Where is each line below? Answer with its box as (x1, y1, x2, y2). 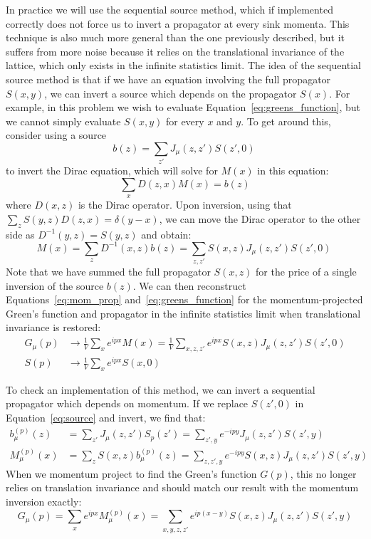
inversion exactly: (6, 494, 82, 509)
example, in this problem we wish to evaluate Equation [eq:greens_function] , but (6, 100, 360, 115)
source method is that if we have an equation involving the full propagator (6, 71, 331, 86)
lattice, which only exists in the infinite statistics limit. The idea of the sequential (6, 58, 361, 73)
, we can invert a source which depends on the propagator (44, 85, 297, 100)
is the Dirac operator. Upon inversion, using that (78, 197, 292, 212)
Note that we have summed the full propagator (6, 264, 211, 279)
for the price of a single (256, 264, 357, 279)
